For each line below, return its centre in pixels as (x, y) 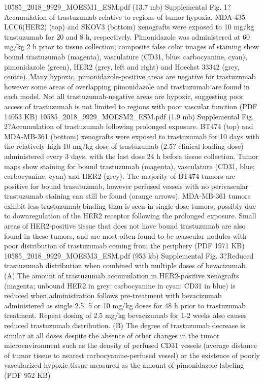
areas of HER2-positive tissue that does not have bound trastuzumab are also (125, 226)
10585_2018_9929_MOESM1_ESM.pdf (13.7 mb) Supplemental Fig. (113, 7)
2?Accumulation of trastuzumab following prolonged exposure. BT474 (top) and (129, 126)
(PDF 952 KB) (27, 375)
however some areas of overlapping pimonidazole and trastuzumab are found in (127, 86)
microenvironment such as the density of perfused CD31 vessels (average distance (130, 345)
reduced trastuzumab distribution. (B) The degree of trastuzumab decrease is (125, 325)
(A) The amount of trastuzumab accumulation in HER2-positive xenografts (122, 276)
